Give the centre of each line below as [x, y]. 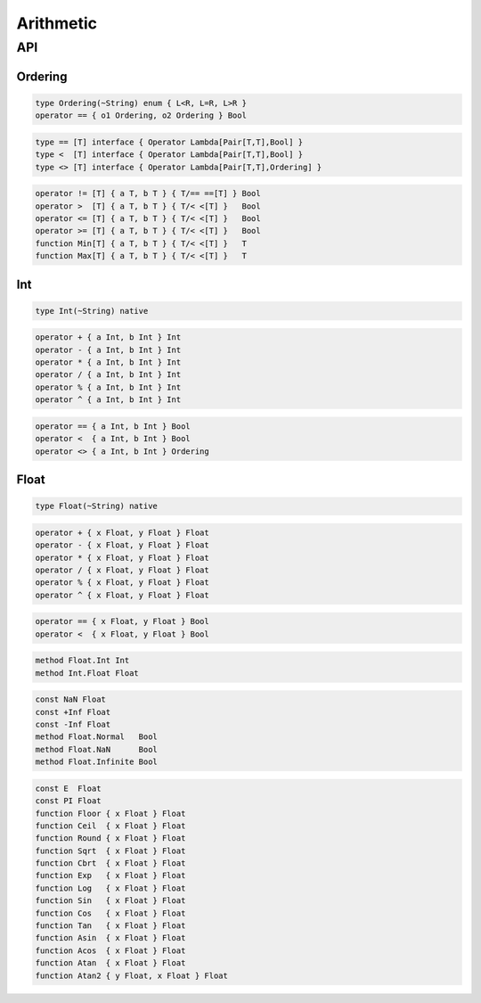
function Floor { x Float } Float [110, 813]
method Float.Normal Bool [96, 737]
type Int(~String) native [92, 311]
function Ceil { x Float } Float [110, 826]
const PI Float [68, 801]
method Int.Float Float [87, 673]
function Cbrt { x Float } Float [110, 863]
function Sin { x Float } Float [110, 901]
